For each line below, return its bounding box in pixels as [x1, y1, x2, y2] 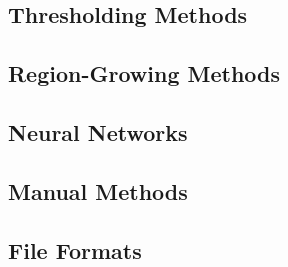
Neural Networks [8, 116, 188, 147]
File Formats [8, 234, 142, 265]
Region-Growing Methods [8, 58, 281, 89]
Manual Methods [8, 175, 188, 206]
